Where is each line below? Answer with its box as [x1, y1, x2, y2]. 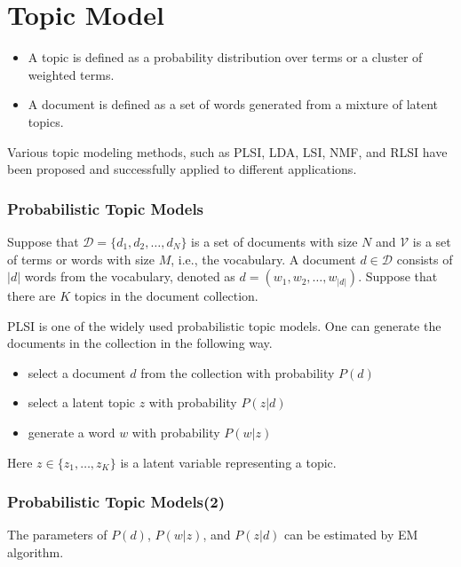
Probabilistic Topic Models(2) [7, 491, 226, 513]
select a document [28, 363, 126, 382]
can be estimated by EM [284, 525, 418, 544]
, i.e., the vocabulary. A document [171, 249, 356, 268]
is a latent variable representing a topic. [120, 453, 337, 471]
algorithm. [7, 543, 64, 562]
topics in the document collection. [74, 287, 258, 305]
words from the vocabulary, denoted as [24, 267, 235, 286]
